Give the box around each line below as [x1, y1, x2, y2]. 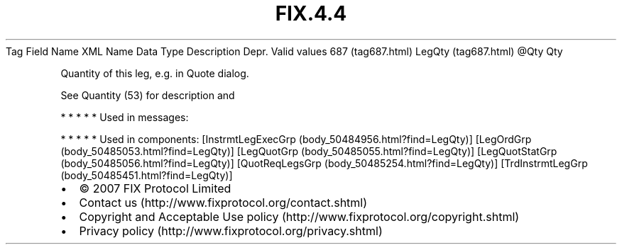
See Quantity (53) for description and [60, 89, 235, 101]
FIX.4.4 [275, 1, 347, 25]
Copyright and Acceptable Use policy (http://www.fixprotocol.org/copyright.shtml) [79, 209, 520, 224]
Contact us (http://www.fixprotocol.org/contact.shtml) [79, 195, 368, 210]
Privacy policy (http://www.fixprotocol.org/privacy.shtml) [79, 223, 383, 238]
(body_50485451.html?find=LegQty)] [60, 169, 233, 181]
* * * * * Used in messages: [60, 110, 189, 123]
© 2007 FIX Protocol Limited [79, 181, 231, 195]
